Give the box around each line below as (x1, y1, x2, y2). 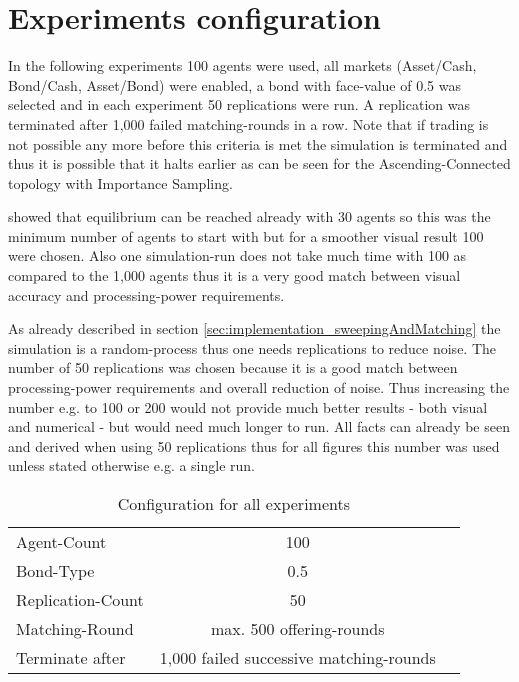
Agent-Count (16, 530, 107, 553)
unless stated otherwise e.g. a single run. (8, 455, 256, 476)
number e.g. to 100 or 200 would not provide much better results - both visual (8, 396, 488, 417)
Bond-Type (16, 559, 95, 582)
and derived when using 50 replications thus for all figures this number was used (8, 435, 500, 456)
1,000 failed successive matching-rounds (159, 646, 436, 669)
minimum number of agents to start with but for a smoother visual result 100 (8, 225, 484, 246)
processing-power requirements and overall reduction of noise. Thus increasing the (8, 377, 510, 398)
